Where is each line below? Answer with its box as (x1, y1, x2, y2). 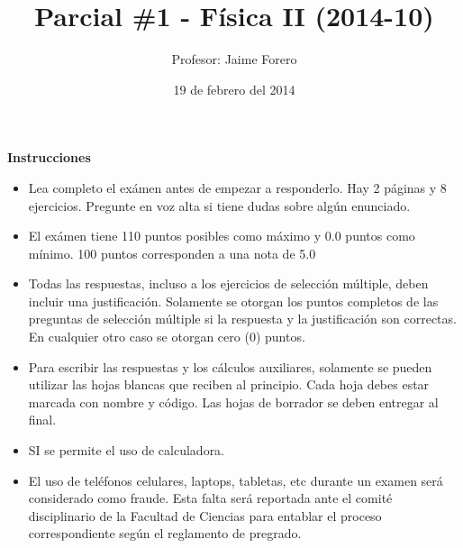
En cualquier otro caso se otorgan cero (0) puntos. (28, 327, 305, 346)
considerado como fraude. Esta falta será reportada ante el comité (28, 489, 393, 507)
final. (28, 410, 57, 429)
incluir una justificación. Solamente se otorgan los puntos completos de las (28, 291, 439, 310)
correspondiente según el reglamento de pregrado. (28, 524, 302, 543)
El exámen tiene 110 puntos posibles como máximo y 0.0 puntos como (28, 226, 415, 245)
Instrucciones (7, 148, 91, 167)
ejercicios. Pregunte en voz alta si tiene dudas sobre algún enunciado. (28, 196, 411, 215)
